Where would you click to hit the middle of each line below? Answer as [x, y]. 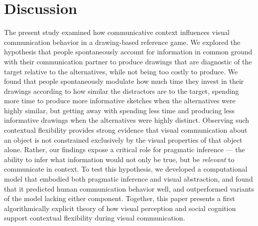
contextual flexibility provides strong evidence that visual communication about [126, 130]
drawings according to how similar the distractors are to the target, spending [122, 91]
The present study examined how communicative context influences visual [117, 32]
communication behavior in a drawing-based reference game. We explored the [122, 42]
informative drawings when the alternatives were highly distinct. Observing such [127, 120]
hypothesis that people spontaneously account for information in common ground [128, 52]
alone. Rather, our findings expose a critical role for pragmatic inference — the [125, 149]
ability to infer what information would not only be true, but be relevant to [119, 159]
